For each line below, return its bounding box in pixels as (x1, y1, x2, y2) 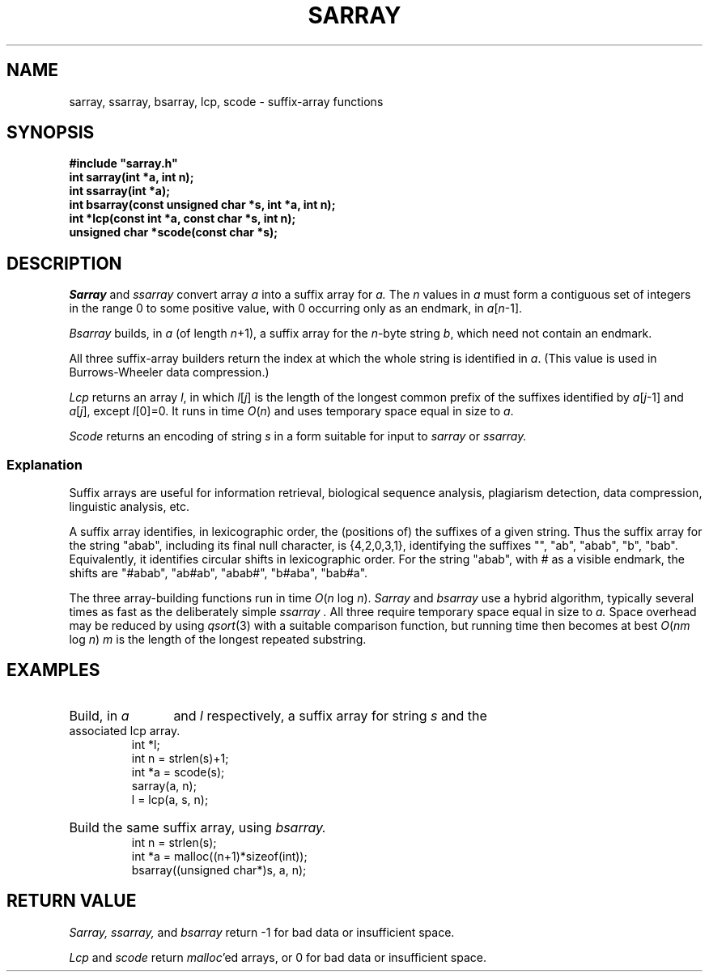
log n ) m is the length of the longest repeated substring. (69, 632, 367, 647)
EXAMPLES (6, 660, 100, 681)
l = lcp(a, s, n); (131, 792, 209, 806)
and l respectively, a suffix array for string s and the (173, 707, 487, 724)
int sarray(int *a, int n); (69, 170, 194, 185)
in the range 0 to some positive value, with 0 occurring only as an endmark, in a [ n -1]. (69, 301, 523, 316)
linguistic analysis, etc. (69, 500, 190, 514)
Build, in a (69, 707, 129, 724)
